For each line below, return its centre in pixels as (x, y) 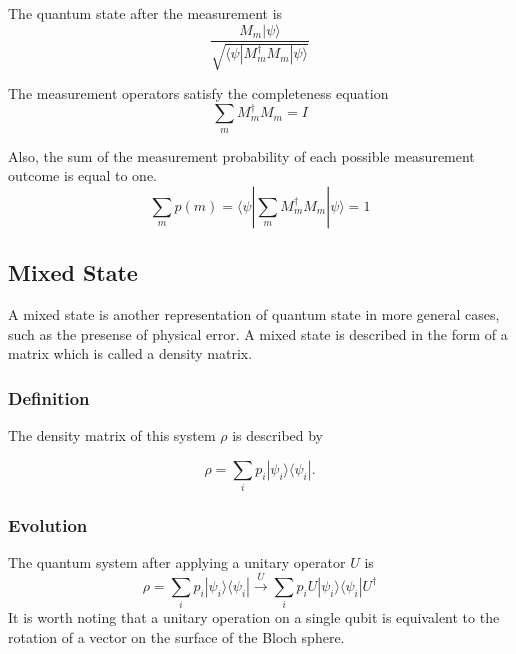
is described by (277, 435)
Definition (49, 397)
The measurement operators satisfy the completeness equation (198, 93)
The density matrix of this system (112, 435)
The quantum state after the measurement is (145, 13)
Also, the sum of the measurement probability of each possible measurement (241, 155)
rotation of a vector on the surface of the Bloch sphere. (176, 636)
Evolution (48, 525)
